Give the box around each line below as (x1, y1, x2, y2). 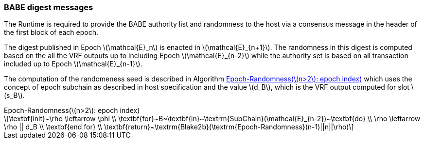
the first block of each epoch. (4, 28, 99, 37)
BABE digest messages (4, 2, 93, 12)
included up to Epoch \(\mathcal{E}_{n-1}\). (4, 60, 142, 68)
